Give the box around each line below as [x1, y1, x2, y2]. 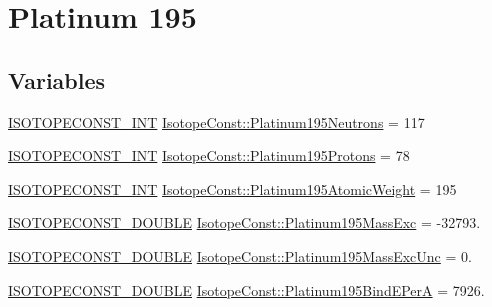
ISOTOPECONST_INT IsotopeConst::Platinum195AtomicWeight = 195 [8, 178, 457, 199]
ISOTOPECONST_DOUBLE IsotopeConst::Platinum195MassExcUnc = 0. [8, 245, 472, 266]
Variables [8, 64, 106, 95]
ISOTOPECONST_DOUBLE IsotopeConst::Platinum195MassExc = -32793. [8, 212, 481, 233]
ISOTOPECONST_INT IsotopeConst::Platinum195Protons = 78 [8, 145, 410, 166]
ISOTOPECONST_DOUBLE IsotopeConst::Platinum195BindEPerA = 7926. [8, 279, 485, 300]
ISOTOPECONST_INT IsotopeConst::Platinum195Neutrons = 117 [8, 111, 425, 132]
